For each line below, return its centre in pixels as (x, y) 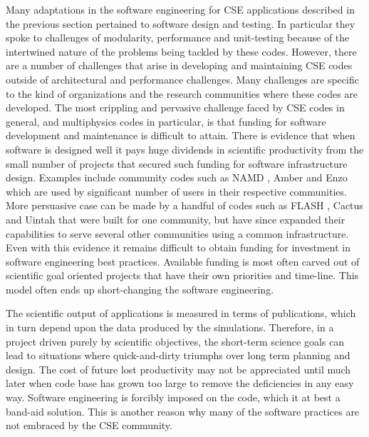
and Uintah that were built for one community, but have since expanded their (176, 219)
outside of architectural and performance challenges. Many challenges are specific (182, 79)
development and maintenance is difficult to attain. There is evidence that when (181, 135)
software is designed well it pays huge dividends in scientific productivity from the (185, 149)
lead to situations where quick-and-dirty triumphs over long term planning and (178, 355)
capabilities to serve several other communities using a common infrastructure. (177, 233)
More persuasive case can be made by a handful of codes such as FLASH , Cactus (184, 205)
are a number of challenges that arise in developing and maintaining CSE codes (179, 65)
